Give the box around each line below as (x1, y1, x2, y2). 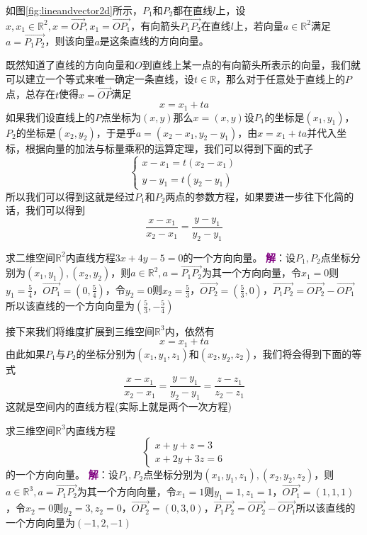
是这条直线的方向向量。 (99, 33, 209, 48)
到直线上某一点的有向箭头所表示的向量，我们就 (142, 57, 361, 72)
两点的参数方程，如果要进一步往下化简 (165, 188, 344, 203)
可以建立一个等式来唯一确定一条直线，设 (6, 71, 194, 86)
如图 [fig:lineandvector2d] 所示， (6, 3, 142, 17)
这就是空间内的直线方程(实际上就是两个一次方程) (6, 398, 232, 413)
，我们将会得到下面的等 (252, 346, 362, 361)
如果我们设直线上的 (6, 109, 95, 124)
